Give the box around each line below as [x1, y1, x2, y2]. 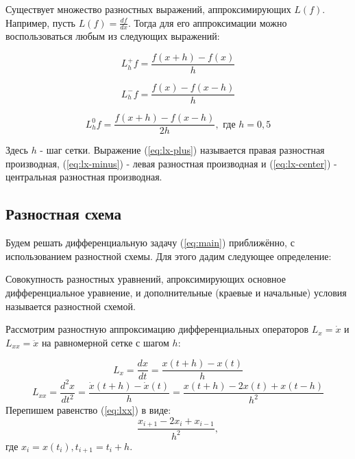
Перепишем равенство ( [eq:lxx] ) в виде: [5, 403, 171, 417]
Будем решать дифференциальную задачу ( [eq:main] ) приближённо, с [5, 235, 295, 250]
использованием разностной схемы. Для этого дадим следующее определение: [5, 248, 332, 263]
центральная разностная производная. [5, 169, 162, 184]
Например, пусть [5, 15, 75, 30]
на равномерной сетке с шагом [41, 335, 169, 349]
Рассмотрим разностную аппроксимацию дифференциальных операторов [5, 322, 309, 336]
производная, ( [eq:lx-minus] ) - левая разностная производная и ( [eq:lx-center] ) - [5, 156, 337, 170]
